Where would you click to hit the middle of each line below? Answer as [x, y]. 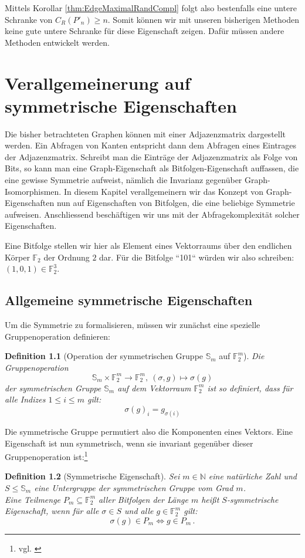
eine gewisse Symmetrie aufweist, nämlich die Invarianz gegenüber [123, 180]
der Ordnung [67, 257]
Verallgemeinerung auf [98, 82]
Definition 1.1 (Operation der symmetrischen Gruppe [104, 356]
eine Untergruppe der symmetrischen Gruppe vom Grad [134, 487]
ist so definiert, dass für [250, 388]
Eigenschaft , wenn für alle [52, 511]
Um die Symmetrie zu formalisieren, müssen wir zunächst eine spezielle [133, 325]
